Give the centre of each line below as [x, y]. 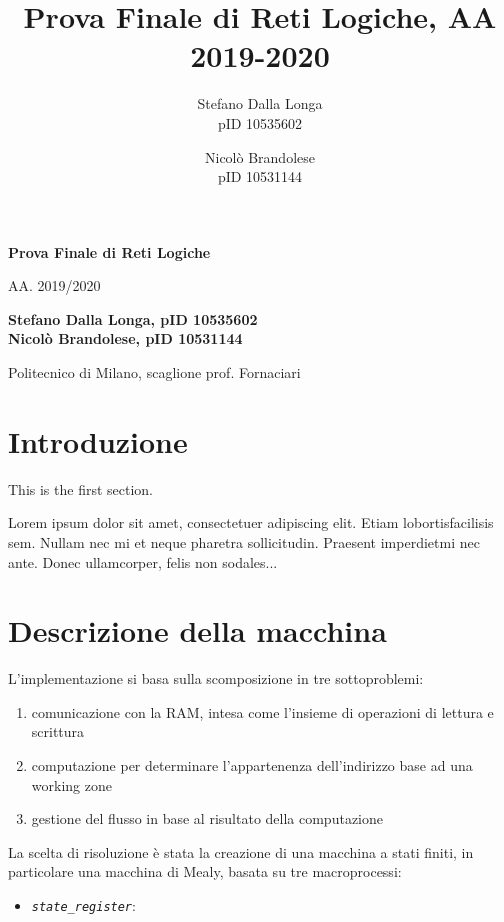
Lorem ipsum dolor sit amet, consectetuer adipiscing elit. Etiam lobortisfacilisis [251, 522]
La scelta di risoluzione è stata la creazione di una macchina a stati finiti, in [241, 851]
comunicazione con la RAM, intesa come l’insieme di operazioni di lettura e [262, 711]
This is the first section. [80, 488]
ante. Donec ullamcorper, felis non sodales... [143, 561]
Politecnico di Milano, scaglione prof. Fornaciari [154, 372]
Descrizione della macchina [197, 630]
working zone [71, 784]
